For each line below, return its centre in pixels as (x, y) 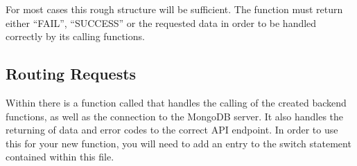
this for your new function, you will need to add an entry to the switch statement (178, 143)
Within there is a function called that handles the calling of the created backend (176, 102)
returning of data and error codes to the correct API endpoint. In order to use (172, 130)
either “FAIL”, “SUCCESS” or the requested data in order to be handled (161, 22)
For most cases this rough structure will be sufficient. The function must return (174, 9)
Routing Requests (71, 74)
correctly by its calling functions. (75, 36)
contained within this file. (60, 157)
